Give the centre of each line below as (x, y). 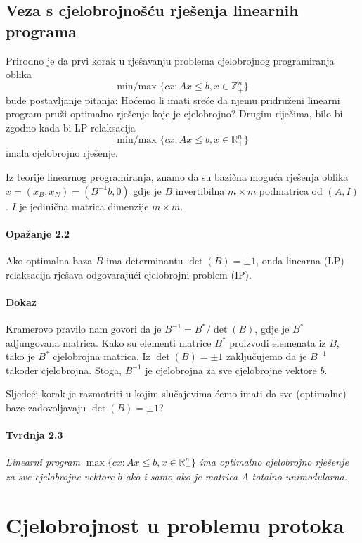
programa (41, 31)
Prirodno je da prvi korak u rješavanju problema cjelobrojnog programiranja (170, 60)
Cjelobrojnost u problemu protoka (175, 524)
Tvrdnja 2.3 (34, 435)
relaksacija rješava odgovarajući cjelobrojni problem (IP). (129, 274)
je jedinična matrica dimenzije (84, 206)
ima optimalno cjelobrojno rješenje (274, 462)
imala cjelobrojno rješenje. (62, 153)
